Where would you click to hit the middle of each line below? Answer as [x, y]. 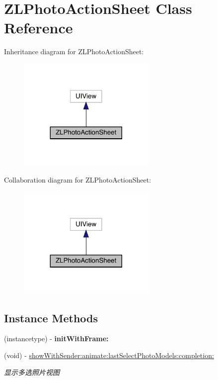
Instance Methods [51, 318]
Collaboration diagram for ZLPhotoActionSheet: [78, 179]
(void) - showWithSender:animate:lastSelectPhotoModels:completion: [109, 355]
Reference [38, 28]
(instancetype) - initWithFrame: [56, 338]
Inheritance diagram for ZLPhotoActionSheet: [74, 51]
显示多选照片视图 [32, 372]
